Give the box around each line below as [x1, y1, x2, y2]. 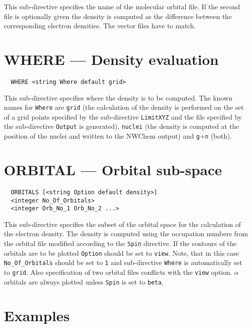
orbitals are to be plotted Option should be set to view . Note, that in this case [4, 247, 239, 258]
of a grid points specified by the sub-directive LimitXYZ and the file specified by [4, 111, 242, 122]
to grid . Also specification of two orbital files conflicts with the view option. [4, 267, 232, 277]
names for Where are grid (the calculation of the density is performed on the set [4, 102, 244, 112]
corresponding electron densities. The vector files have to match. [4, 20, 196, 31]
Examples [4, 305, 70, 325]
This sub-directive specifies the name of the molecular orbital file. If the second [4, 1, 240, 11]
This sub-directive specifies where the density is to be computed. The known [4, 92, 233, 102]
